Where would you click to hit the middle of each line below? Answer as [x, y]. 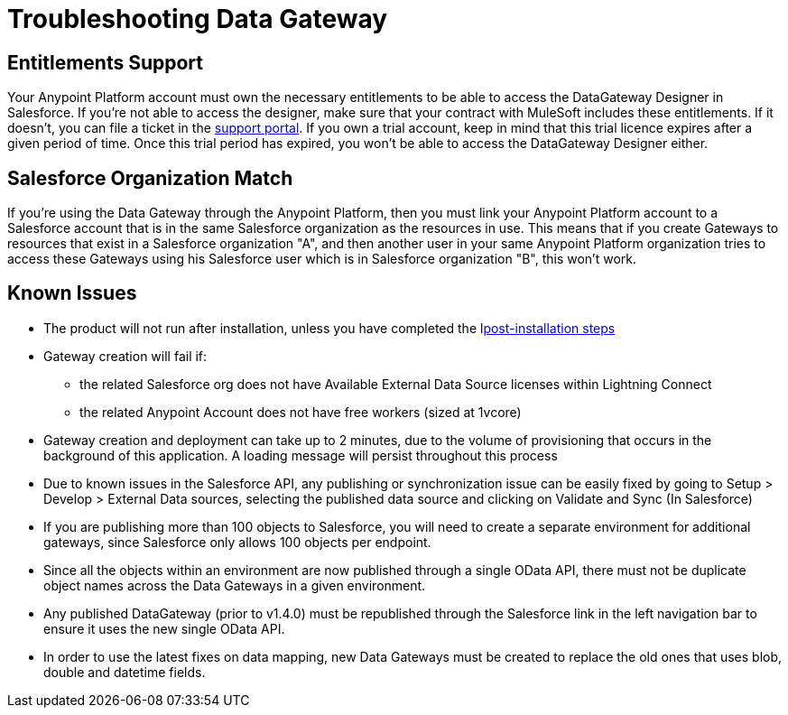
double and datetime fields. [125, 672]
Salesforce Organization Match [150, 178]
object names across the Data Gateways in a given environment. [235, 585]
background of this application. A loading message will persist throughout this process [301, 455]
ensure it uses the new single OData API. [164, 628]
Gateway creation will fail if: [125, 356]
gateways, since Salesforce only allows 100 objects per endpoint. [237, 542]
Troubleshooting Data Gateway [198, 19]
